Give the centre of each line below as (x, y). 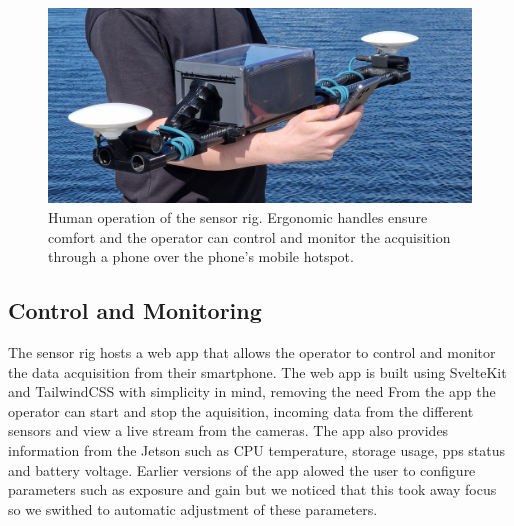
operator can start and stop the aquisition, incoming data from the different (241, 410)
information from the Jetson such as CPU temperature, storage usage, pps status (257, 449)
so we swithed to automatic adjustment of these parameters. (193, 508)
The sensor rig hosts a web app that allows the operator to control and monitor (252, 352)
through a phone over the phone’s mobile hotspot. (201, 256)
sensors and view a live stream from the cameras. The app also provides (228, 430)
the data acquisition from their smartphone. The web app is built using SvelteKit (257, 371)
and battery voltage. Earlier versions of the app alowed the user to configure (242, 469)
